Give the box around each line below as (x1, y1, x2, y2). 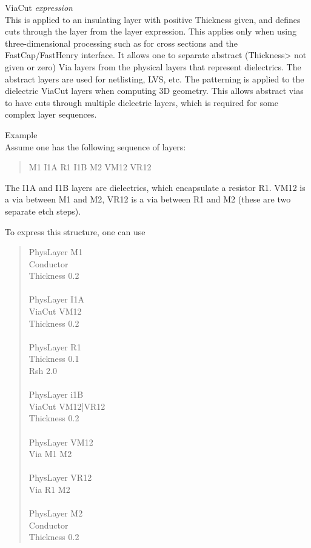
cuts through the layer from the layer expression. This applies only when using (5, 25, 296, 38)
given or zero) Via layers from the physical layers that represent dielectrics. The (5, 60, 301, 73)
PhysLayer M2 (28, 507, 83, 520)
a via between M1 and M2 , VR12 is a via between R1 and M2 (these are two (5, 193, 291, 206)
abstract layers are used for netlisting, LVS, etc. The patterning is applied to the (5, 72, 304, 85)
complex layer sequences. (5, 108, 97, 121)
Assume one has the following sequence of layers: (5, 140, 186, 153)
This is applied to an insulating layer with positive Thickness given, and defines (5, 13, 301, 25)
